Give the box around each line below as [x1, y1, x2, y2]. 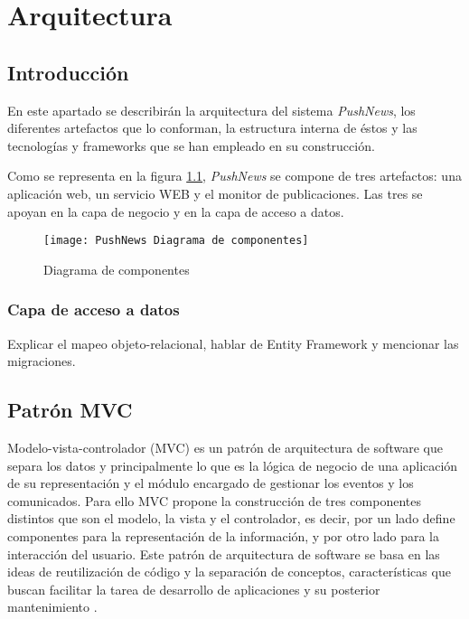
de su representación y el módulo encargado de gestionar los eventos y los [7, 474, 414, 492]
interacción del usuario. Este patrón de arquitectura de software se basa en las [7, 544, 440, 563]
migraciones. [7, 352, 76, 370]
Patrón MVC [7, 396, 133, 424]
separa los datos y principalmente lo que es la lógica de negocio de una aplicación [7, 455, 458, 474]
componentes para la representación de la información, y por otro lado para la [7, 526, 440, 545]
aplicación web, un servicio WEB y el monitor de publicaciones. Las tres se [7, 183, 423, 202]
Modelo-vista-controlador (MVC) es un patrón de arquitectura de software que [7, 438, 443, 456]
